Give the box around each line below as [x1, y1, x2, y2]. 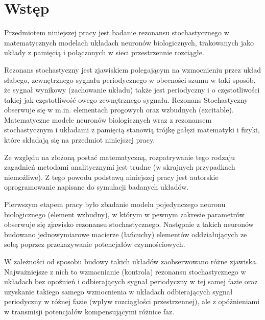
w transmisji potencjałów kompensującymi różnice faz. [4, 306, 175, 316]
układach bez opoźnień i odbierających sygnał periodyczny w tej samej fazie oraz [4, 276, 258, 287]
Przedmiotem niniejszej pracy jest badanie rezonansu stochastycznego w [4, 27, 229, 38]
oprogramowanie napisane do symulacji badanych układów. [4, 181, 189, 192]
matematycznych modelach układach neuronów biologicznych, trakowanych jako [4, 37, 254, 48]
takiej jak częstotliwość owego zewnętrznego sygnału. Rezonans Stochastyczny [4, 94, 248, 105]
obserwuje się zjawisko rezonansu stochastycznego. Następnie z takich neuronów [4, 219, 254, 230]
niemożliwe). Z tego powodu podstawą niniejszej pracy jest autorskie [4, 171, 219, 182]
